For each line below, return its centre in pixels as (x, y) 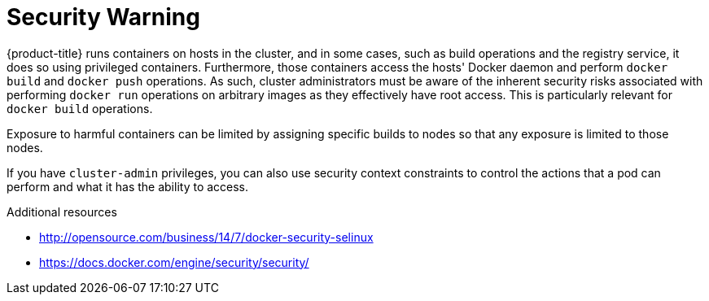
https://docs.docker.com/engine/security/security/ (174, 262)
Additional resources (62, 212)
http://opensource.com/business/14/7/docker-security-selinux (206, 237)
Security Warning (103, 17)
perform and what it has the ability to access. (128, 186)
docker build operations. (80, 108)
